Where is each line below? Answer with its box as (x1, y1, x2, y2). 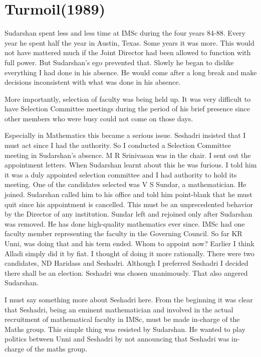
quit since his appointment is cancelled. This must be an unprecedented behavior (5, 199, 253, 209)
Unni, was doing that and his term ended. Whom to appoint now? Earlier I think (5, 238, 254, 248)
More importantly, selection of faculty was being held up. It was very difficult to (5, 93, 251, 104)
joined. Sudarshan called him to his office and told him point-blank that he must (5, 189, 252, 200)
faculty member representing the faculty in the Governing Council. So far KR (5, 228, 242, 239)
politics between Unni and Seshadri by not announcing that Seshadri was (5, 333, 229, 344)
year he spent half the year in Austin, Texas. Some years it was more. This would (5, 37, 254, 48)
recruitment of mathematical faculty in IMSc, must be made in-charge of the (5, 314, 240, 324)
